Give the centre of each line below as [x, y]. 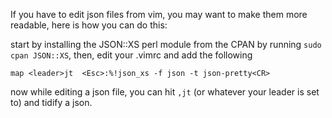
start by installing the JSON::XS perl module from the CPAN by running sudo [166, 44]
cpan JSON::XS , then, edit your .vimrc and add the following [131, 55]
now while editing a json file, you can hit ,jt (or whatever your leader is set [165, 92]
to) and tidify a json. [51, 102]
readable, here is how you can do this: [89, 25]
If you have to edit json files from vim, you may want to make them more [159, 14]
